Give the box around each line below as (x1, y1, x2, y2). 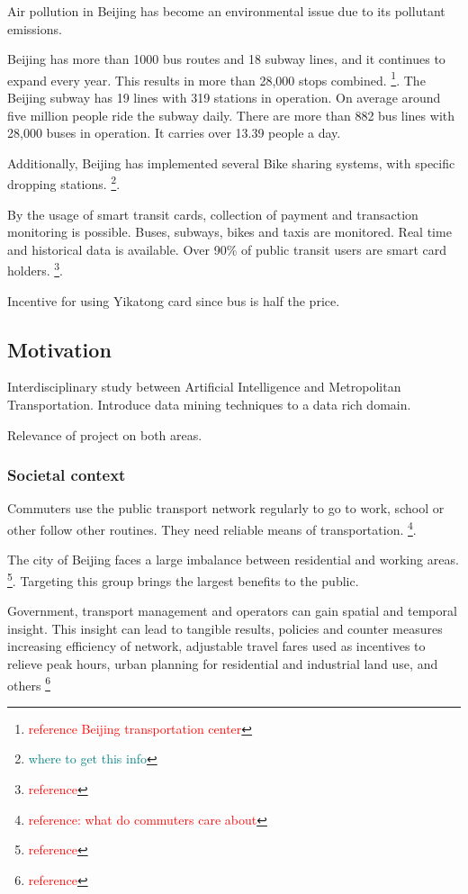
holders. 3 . (7, 258, 63, 280)
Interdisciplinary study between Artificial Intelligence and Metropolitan (7, 377, 401, 396)
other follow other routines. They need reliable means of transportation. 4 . (7, 518, 417, 538)
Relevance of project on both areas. (7, 425, 202, 444)
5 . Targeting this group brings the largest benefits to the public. (7, 568, 359, 590)
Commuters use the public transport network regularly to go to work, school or (7, 499, 445, 518)
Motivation (7, 335, 112, 363)
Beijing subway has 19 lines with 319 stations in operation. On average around (7, 88, 441, 107)
